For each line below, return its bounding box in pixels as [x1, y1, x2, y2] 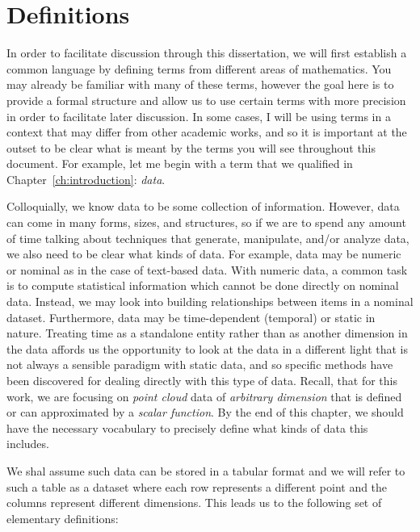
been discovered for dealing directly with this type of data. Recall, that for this [6, 372, 397, 388]
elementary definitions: [6, 509, 119, 526]
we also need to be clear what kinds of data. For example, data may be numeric [6, 245, 401, 262]
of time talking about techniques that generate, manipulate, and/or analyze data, [6, 229, 409, 246]
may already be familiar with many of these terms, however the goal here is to [6, 76, 394, 93]
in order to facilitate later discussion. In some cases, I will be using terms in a [6, 107, 391, 124]
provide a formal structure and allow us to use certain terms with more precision [6, 91, 406, 108]
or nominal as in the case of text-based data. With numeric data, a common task [6, 261, 408, 278]
